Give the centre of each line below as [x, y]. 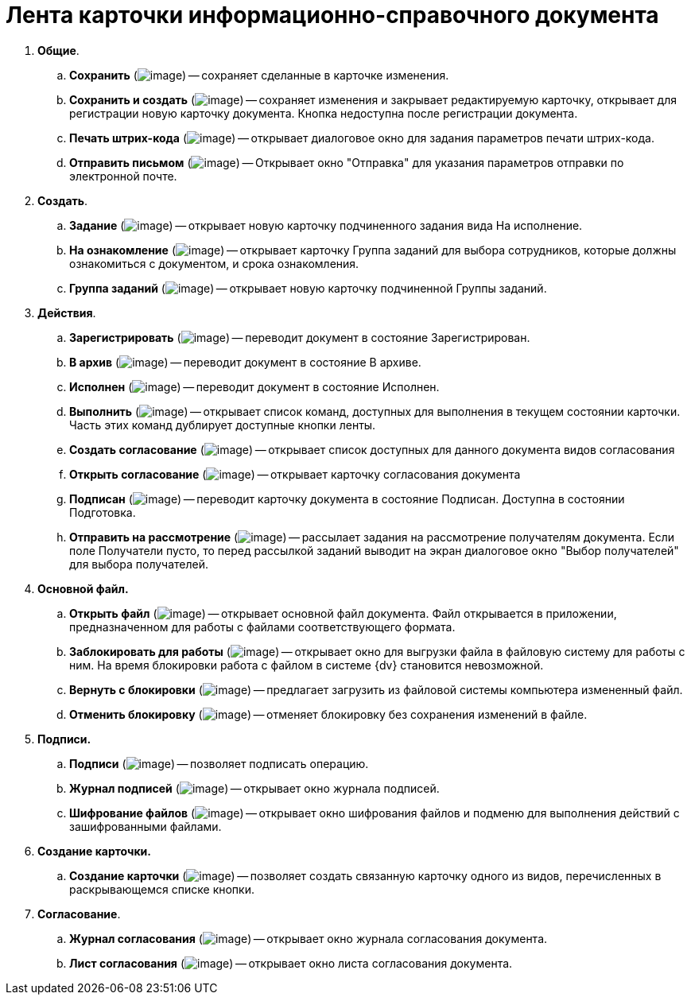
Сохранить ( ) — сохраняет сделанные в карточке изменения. [259, 75]
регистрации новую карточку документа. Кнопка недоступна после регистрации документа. [324, 113]
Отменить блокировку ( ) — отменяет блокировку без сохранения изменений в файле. [328, 714]
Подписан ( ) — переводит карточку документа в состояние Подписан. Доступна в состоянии [347, 499]
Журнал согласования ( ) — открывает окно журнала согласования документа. [309, 938]
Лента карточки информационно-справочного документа [332, 15]
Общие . [58, 50]
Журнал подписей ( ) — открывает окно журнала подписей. [254, 788]
